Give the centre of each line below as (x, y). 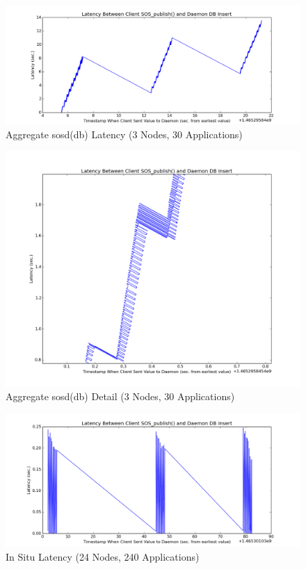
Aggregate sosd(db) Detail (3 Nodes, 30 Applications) (120, 396)
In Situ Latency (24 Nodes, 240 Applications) (103, 557)
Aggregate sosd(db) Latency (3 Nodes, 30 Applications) (124, 134)
